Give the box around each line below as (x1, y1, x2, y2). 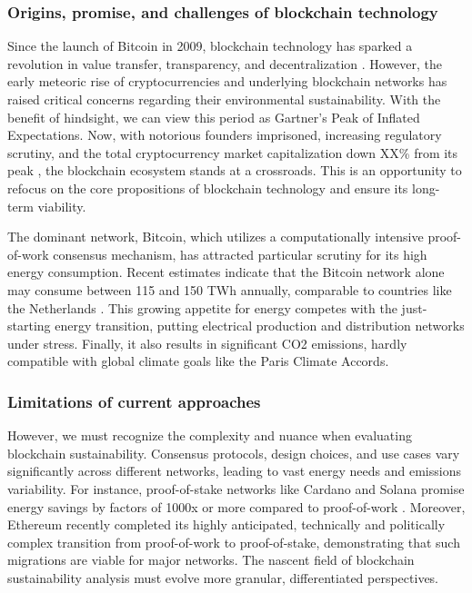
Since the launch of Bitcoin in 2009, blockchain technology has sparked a (7, 36, 413, 55)
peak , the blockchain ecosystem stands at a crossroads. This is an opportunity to (7, 161, 462, 180)
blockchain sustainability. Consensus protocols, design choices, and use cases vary (7, 443, 460, 462)
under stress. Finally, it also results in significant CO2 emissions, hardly (7, 333, 407, 352)
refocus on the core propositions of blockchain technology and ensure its (7, 178, 408, 197)
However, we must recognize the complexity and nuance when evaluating (7, 426, 412, 445)
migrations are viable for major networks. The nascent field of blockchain (7, 550, 415, 569)
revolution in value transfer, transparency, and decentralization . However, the (7, 54, 443, 73)
